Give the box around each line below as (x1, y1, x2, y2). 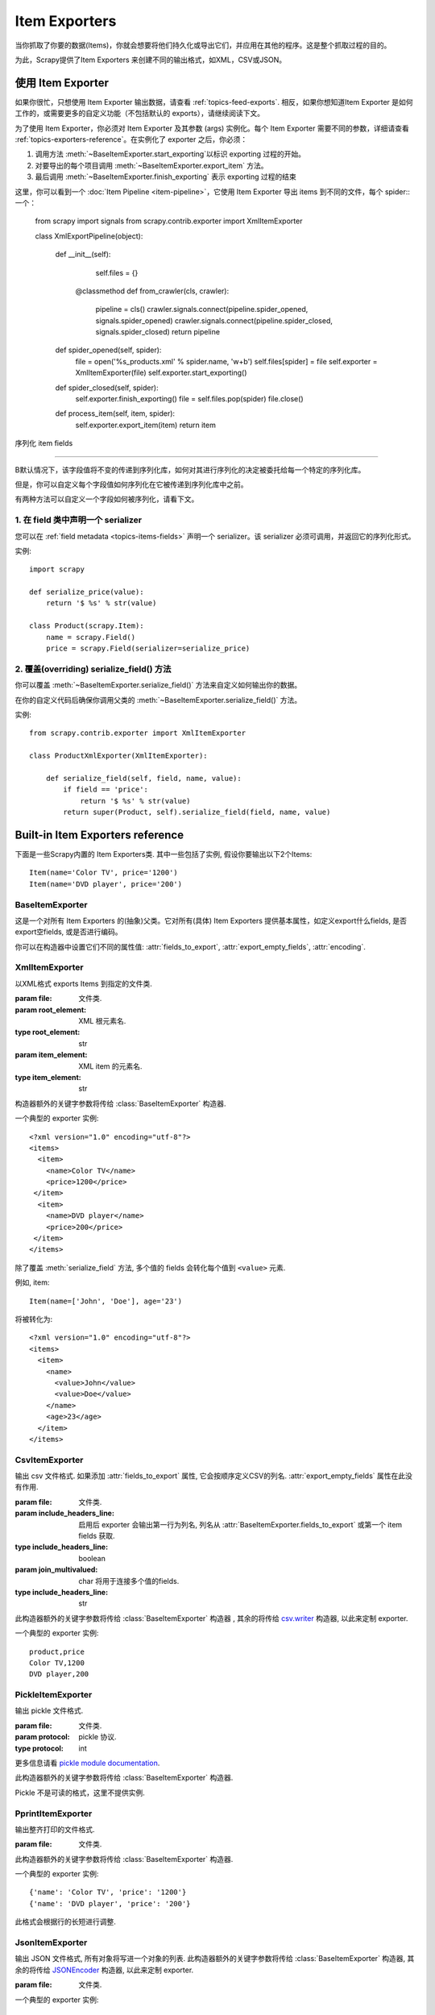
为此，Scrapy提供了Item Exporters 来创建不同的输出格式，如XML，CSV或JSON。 (14, 55, 286, 64)
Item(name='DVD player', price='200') (29, 879, 183, 888)
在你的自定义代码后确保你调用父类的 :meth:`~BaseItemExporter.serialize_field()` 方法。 (14, 695, 302, 704)
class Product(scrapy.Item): (29, 621, 144, 630)
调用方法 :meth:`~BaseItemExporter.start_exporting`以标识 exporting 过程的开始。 (35, 149, 306, 159)
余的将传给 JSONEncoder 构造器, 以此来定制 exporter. (14, 1965, 194, 1975)
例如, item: (14, 1278, 50, 1287)
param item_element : (14, 1050, 88, 1060)
